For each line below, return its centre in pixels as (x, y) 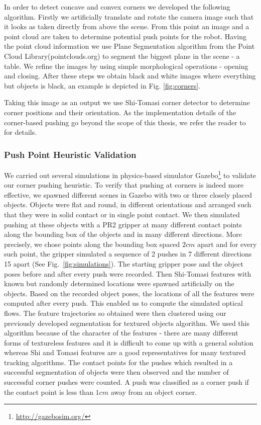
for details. (21, 132)
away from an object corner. (154, 392)
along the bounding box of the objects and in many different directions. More (123, 234)
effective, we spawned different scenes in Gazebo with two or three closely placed (128, 194)
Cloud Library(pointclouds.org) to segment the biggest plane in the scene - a (122, 56)
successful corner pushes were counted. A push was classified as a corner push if (126, 382)
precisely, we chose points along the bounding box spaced (92, 244)
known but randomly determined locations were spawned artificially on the (119, 283)
